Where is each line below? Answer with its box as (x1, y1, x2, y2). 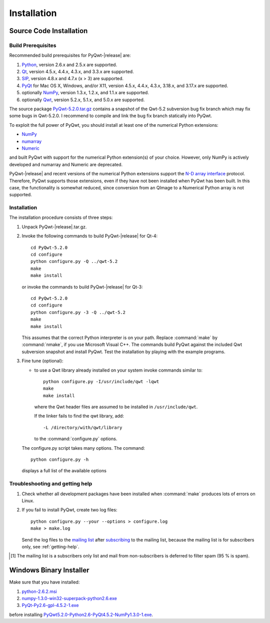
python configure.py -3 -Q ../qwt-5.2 (30, 309, 126, 315)
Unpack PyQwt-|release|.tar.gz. (21, 223, 87, 230)
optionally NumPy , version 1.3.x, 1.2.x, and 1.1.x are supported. (21, 90, 149, 96)
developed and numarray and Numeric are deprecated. (9, 161, 123, 167)
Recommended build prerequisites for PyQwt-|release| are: (9, 53, 131, 59)
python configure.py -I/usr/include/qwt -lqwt (43, 379, 159, 384)
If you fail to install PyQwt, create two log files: (21, 507, 117, 513)
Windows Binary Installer (9, 566, 89, 574)
